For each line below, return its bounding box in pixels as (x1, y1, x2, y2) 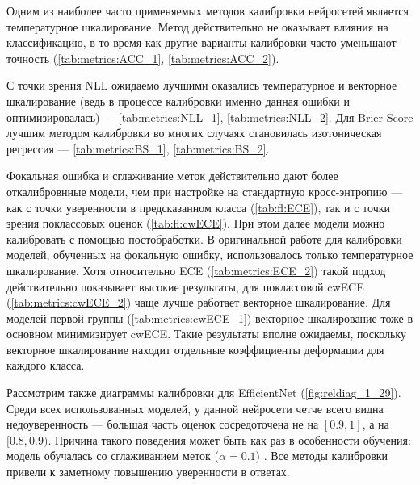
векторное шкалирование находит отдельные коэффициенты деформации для (6, 341, 384, 357)
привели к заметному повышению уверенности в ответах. (6, 463, 290, 480)
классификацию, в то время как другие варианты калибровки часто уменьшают (6, 34, 397, 51)
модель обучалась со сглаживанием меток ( (6, 447, 220, 464)
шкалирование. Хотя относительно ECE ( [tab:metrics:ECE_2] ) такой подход (6, 261, 386, 278)
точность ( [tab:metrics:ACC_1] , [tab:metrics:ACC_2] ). (6, 49, 279, 66)
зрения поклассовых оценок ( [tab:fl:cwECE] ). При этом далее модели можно (6, 215, 385, 232)
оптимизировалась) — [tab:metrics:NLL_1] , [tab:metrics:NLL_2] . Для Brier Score (6, 108, 414, 125)
